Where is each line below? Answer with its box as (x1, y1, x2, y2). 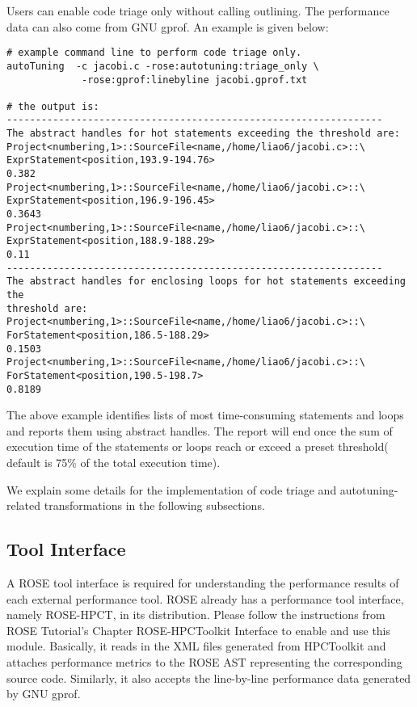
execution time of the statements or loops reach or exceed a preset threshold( (6, 438, 389, 455)
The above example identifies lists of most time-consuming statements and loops (6, 406, 404, 423)
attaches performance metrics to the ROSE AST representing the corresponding (6, 653, 402, 670)
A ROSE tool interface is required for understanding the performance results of (6, 574, 399, 591)
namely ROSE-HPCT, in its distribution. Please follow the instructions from (6, 606, 385, 623)
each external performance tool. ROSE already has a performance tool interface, (6, 590, 404, 607)
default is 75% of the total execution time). (6, 454, 221, 471)
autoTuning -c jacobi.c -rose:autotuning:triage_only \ (6, 60, 319, 72)
